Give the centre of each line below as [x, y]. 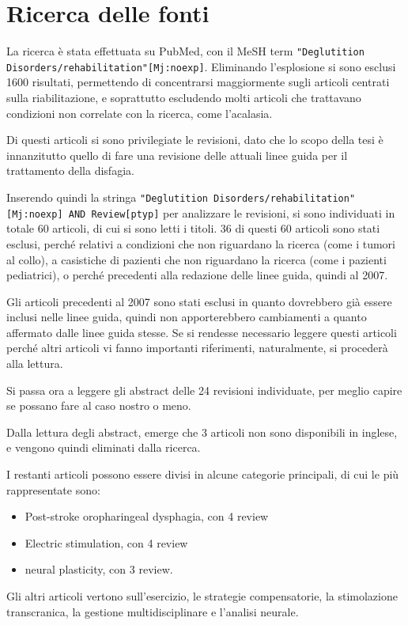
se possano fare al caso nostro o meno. [99, 405]
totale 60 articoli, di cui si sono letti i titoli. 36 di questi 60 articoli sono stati [193, 228]
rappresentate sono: [53, 489]
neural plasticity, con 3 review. [99, 569]
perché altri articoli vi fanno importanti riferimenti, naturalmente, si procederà [197, 348]
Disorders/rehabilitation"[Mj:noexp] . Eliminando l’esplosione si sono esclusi [201, 66]
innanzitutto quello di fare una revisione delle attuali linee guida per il [177, 155]
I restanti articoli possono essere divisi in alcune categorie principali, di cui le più [203, 474]
